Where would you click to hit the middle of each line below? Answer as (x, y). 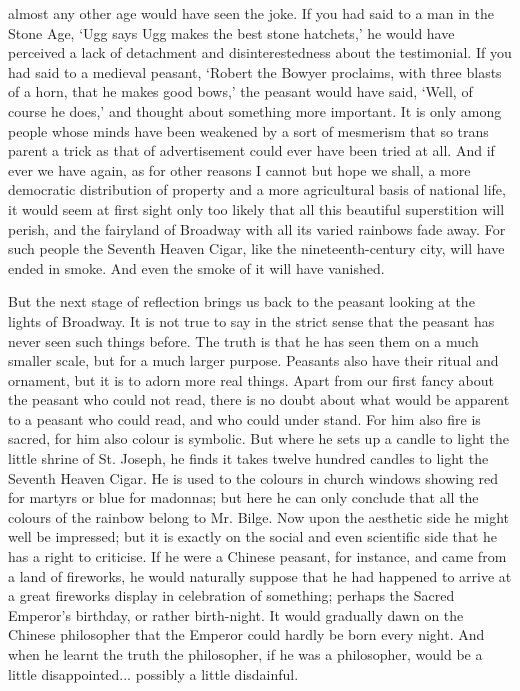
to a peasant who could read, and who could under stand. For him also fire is (244, 418)
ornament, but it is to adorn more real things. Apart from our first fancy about (251, 379)
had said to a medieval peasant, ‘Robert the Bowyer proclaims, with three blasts (255, 71)
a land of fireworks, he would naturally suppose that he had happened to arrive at (260, 575)
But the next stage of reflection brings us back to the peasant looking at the (241, 301)
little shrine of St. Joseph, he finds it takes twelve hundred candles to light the (248, 458)
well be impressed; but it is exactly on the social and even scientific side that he (252, 536)
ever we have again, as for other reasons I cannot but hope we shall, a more (239, 169)
